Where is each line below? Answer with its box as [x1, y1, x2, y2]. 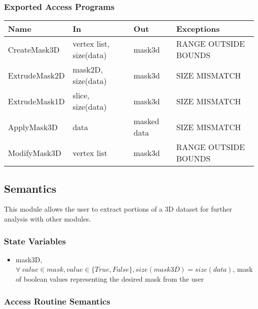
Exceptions [176, 23, 220, 35]
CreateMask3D [8, 43, 60, 55]
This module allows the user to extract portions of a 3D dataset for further [4, 204, 232, 214]
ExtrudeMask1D [8, 95, 65, 107]
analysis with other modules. [4, 214, 91, 224]
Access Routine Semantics [4, 295, 111, 307]
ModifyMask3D [8, 147, 62, 158]
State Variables [4, 234, 66, 247]
